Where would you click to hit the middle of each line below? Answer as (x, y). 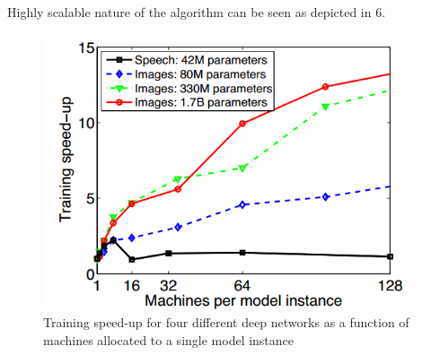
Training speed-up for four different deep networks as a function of (226, 322)
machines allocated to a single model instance (169, 339)
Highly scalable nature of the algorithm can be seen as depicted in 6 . (197, 12)
